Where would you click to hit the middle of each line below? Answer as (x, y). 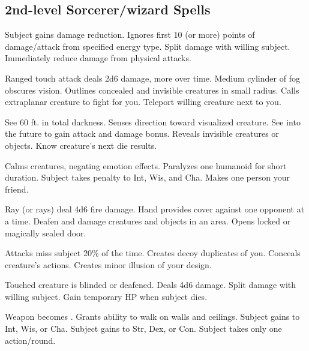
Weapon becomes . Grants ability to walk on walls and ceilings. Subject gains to (152, 316)
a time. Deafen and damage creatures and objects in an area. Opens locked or (148, 220)
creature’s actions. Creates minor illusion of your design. (108, 264)
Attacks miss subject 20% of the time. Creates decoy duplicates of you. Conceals (153, 253)
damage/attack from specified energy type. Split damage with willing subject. (148, 46)
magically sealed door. (46, 232)
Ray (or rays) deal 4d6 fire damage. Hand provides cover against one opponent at (155, 209)
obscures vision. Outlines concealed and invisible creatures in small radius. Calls (152, 90)
